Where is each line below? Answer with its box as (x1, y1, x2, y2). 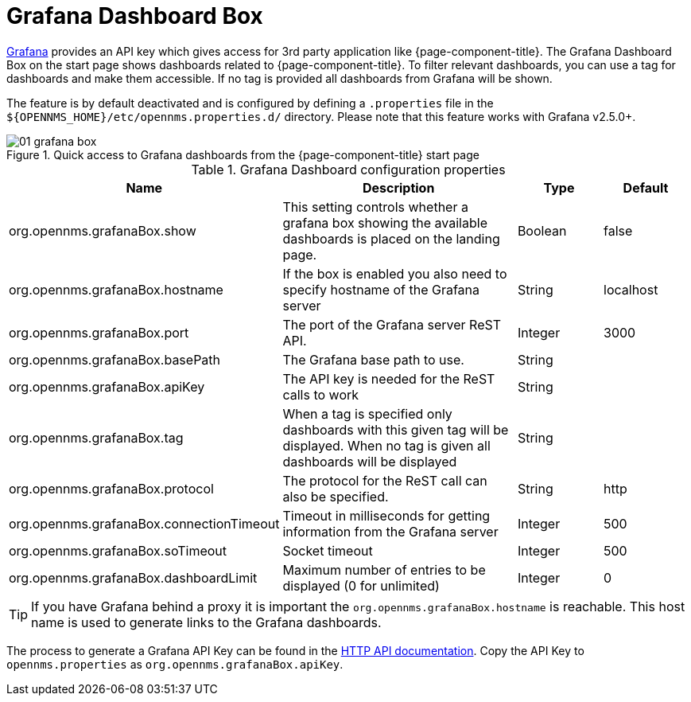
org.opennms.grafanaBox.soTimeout (9, 542, 227, 559)
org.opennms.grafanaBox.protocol (9, 480, 214, 497)
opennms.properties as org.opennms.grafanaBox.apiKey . (6, 657, 344, 671)
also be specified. (282, 488, 389, 505)
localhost (604, 281, 658, 298)
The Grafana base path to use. (282, 351, 464, 368)
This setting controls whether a (282, 198, 468, 215)
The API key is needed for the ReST (282, 370, 495, 387)
